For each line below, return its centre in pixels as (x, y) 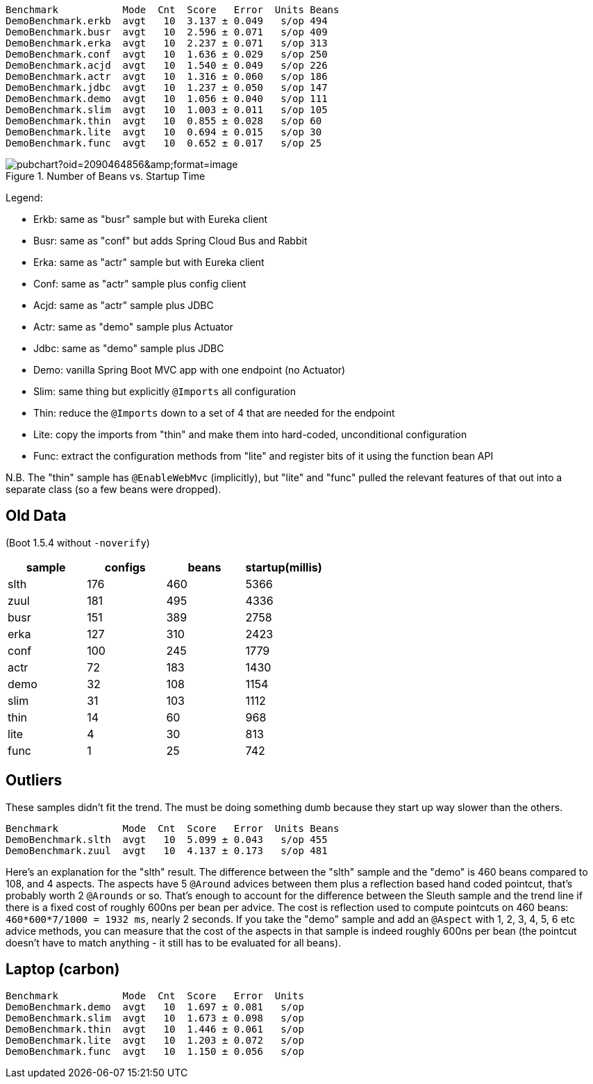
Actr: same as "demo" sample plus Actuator (133, 327)
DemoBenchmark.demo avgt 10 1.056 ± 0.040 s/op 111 (167, 99)
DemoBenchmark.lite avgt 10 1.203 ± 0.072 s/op (155, 1040)
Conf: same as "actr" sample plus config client (140, 284)
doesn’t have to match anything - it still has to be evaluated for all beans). (174, 942)
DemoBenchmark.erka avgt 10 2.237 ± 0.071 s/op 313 (167, 43)
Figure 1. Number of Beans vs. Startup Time (106, 176)
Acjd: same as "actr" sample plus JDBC (124, 305)
